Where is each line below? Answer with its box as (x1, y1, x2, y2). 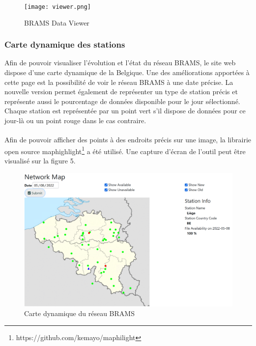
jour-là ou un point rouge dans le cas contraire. (4, 115, 146, 126)
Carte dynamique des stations (4, 38, 125, 51)
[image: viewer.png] (24, 3, 91, 10)
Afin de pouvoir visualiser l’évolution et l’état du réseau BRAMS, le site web (4, 57, 236, 68)
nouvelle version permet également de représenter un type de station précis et (4, 86, 238, 97)
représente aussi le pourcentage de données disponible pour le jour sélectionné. (4, 96, 240, 106)
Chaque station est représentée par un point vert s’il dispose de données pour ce (4, 106, 246, 116)
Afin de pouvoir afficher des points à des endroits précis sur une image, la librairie (4, 134, 252, 145)
